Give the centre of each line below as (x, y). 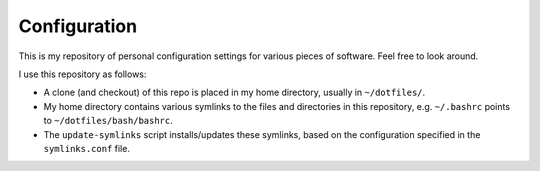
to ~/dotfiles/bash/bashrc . (108, 121)
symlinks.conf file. (86, 148)
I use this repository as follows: (82, 74)
